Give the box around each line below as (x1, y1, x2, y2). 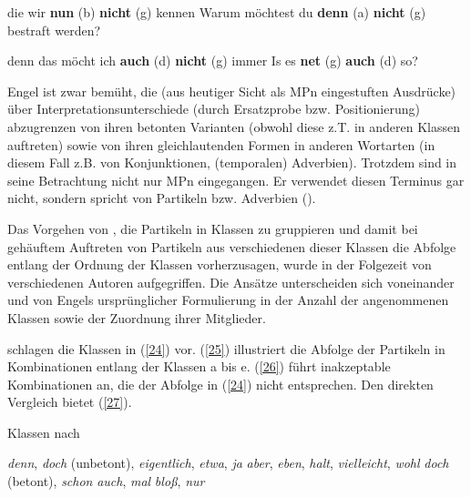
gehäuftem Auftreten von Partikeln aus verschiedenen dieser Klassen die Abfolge (7, 237, 456, 256)
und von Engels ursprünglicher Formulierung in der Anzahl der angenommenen (7, 290, 449, 309)
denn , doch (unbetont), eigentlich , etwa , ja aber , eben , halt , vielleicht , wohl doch (7, 453, 449, 472)
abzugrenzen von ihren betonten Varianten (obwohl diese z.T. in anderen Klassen (7, 117, 461, 136)
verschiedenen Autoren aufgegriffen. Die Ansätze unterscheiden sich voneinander (7, 272, 455, 291)
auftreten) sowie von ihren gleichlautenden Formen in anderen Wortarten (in (7, 135, 435, 154)
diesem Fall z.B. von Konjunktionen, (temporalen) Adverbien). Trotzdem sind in (7, 153, 457, 172)
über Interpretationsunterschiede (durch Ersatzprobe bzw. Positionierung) (7, 99, 420, 118)
